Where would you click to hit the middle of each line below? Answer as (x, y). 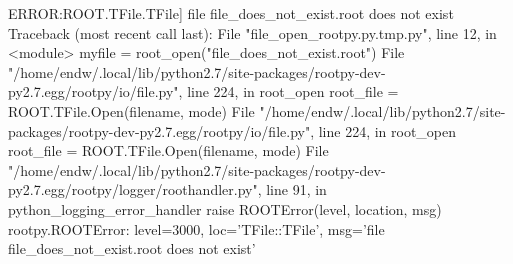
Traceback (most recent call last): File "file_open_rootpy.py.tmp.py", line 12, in (252, 32)
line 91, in (296, 189)
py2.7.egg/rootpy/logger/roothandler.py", (135, 189)
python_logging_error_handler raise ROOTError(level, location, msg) (225, 208)
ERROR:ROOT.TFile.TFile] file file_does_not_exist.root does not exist (231, 13)
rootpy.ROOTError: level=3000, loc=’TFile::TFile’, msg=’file (196, 228)
